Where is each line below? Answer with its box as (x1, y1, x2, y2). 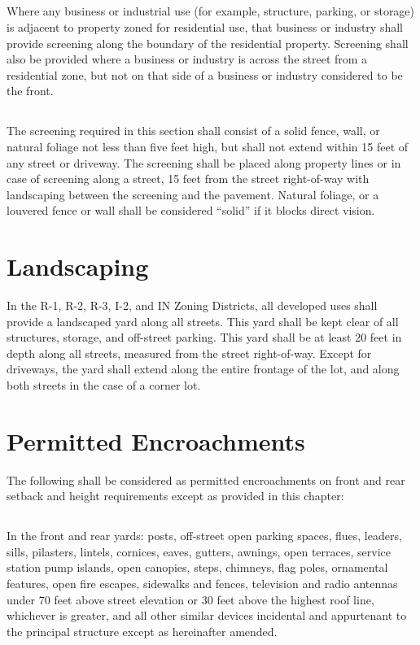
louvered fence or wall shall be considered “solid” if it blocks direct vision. (7, 202, 375, 219)
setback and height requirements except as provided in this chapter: (7, 487, 344, 504)
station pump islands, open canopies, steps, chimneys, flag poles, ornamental (7, 559, 388, 576)
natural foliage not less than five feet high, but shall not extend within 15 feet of (7, 137, 409, 155)
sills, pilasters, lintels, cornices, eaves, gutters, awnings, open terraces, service (7, 543, 391, 560)
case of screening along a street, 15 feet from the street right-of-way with (7, 170, 370, 187)
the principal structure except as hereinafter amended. (7, 622, 278, 639)
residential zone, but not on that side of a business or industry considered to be (7, 66, 403, 83)
